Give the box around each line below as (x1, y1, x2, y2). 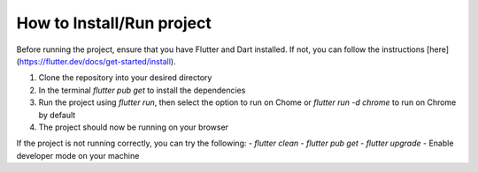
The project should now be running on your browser (38, 122, 229, 132)
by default (38, 109, 76, 120)
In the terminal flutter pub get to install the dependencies (38, 85, 246, 95)
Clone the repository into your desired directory (38, 72, 212, 83)
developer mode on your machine (16, 150, 140, 161)
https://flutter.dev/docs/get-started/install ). (19, 56, 176, 66)
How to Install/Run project (16, 13, 212, 33)
